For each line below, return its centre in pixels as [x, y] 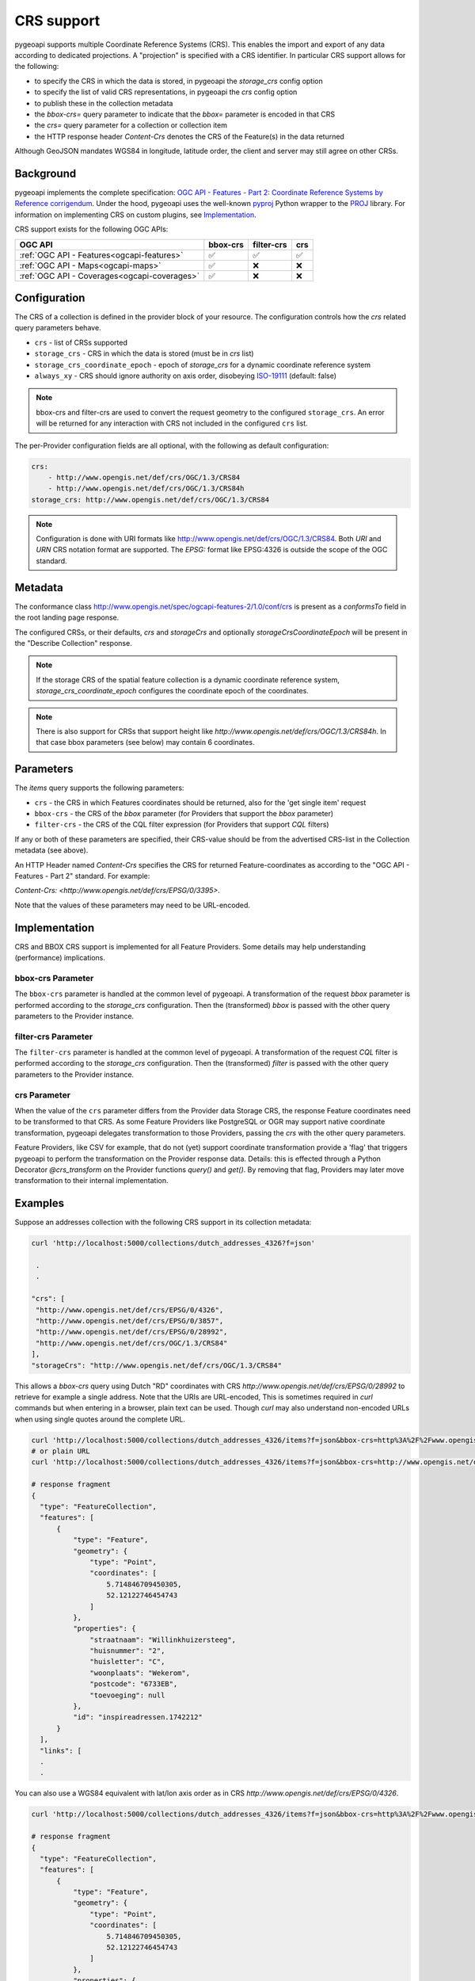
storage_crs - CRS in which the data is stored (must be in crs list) [144, 353]
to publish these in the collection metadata [104, 103]
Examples [40, 1203]
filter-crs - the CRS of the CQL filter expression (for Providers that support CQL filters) [182, 825]
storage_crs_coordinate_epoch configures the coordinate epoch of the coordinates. [172, 691]
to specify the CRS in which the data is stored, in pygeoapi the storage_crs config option [179, 81]
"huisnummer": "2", [127, 1651]
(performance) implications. [60, 958]
